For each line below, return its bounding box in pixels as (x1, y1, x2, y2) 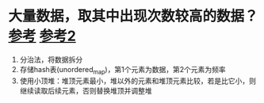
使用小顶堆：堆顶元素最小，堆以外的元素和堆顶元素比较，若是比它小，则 (19, 76, 256, 86)
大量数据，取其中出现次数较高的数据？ (8, 7, 259, 25)
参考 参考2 (8, 27, 77, 45)
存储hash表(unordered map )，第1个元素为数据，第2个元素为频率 (19, 64, 226, 76)
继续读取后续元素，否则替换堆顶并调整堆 (19, 86, 152, 95)
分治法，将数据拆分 (19, 55, 83, 64)
